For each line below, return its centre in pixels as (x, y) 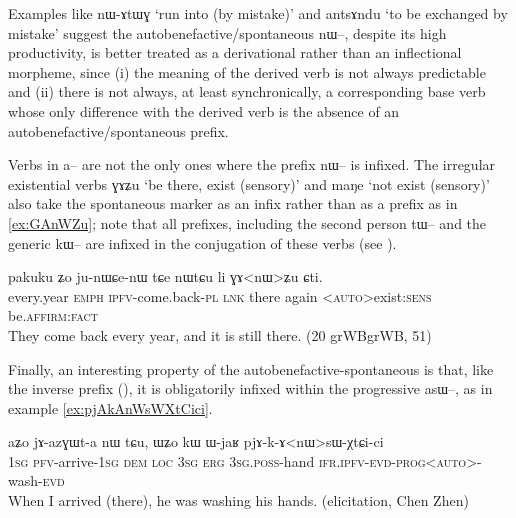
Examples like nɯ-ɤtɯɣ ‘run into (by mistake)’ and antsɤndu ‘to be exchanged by (258, 13)
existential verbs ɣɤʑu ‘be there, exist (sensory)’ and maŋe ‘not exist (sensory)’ (249, 183)
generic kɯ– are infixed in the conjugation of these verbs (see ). (202, 242)
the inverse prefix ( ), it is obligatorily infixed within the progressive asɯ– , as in (250, 388)
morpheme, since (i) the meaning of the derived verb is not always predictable (247, 71)
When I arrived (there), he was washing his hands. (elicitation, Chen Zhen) (238, 500)
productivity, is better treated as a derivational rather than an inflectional (235, 52)
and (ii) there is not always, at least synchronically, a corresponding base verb (247, 91)
